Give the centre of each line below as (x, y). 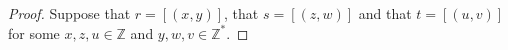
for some (34, 32)
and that (385, 13)
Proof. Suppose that (69, 13)
